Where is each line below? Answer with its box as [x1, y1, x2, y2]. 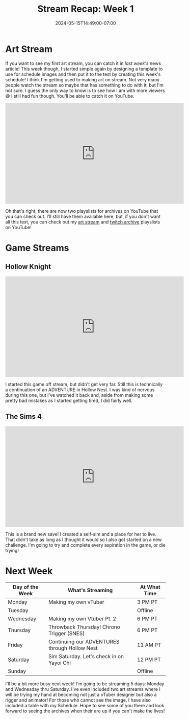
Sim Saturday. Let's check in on [48, 653, 124, 660]
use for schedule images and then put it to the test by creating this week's [5, 71, 161, 77]
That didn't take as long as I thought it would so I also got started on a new [5, 536, 162, 543]
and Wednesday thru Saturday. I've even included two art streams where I [5, 686, 160, 692]
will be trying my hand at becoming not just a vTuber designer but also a [5, 691, 157, 698]
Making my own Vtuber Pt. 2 [48, 615, 116, 622]
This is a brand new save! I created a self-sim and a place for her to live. [5, 531, 157, 537]
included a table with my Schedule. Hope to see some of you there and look [5, 703, 165, 709]
